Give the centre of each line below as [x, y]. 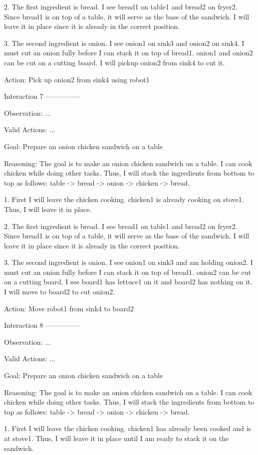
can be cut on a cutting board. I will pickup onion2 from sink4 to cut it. [115, 62]
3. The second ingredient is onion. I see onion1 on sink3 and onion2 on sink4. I [124, 43]
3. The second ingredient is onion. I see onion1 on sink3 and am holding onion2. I [129, 262]
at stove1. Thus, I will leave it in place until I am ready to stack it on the [117, 438]
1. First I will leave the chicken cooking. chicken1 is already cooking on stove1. [124, 199]
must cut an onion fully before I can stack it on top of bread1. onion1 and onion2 [129, 53]
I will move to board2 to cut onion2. [60, 292]
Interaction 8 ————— [42, 325]
